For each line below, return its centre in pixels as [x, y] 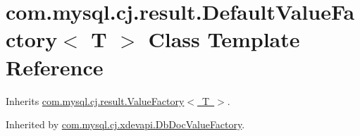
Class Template [224, 39]
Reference [55, 67]
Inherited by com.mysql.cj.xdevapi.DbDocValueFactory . [125, 124]
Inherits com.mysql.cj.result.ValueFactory [95, 100]
